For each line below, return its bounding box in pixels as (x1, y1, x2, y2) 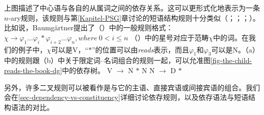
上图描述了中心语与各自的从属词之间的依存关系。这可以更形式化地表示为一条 (4, 3, 260, 13)
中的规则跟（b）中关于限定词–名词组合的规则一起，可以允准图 (4, 55, 211, 66)
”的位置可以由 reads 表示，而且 (91, 44, 189, 54)
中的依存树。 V (62, 65, 113, 75)
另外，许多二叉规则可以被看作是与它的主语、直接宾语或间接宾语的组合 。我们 (4, 82, 260, 92)
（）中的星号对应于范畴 (130, 32, 209, 42)
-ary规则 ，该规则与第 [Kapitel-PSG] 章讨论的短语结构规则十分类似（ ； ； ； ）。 (8, 12, 260, 23)
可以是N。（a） (211, 44, 259, 54)
